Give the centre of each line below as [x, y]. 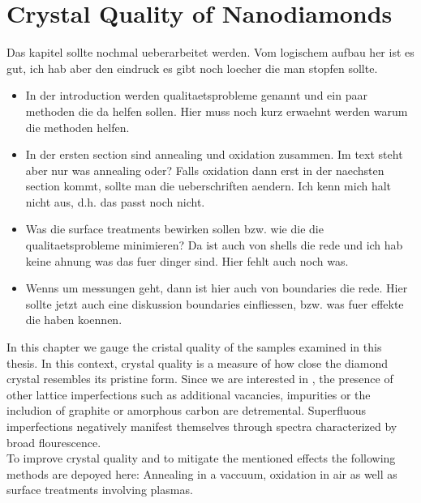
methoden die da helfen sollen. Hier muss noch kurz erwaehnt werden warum [217, 111]
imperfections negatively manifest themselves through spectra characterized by [202, 426]
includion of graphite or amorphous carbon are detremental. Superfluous [187, 410]
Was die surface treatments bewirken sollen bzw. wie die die [174, 229]
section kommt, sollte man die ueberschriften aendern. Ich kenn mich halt [208, 186]
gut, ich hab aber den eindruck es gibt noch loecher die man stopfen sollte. [192, 68]
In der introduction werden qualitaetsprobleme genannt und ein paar [196, 95]
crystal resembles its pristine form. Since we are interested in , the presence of [200, 379]
